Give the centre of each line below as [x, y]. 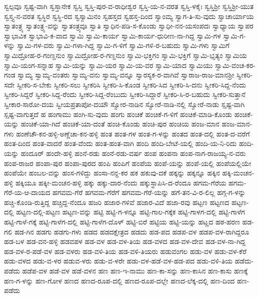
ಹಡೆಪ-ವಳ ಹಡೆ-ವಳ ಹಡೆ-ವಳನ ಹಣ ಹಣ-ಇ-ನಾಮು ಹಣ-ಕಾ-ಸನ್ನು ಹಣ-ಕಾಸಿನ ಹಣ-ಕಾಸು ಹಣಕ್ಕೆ [135, 271]
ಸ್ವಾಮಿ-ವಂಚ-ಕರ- [235, 65]
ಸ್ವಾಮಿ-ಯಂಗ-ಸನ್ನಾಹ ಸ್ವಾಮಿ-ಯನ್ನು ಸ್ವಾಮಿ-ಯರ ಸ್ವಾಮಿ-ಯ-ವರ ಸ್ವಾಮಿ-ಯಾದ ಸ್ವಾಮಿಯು [108, 65]
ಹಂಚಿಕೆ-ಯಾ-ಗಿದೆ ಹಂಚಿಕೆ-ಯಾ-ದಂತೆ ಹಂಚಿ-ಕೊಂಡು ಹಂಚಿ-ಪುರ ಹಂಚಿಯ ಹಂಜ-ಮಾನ [120, 124]
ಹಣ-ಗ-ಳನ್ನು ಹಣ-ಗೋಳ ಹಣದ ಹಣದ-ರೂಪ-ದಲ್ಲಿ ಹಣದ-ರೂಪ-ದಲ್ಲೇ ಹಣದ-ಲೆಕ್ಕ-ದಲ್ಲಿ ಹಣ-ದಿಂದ [119, 280]
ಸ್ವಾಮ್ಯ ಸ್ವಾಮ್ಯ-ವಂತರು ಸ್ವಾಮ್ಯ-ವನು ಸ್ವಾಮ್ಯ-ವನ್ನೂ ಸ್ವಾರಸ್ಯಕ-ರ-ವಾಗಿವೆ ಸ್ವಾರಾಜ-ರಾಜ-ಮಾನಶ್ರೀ [126, 75]
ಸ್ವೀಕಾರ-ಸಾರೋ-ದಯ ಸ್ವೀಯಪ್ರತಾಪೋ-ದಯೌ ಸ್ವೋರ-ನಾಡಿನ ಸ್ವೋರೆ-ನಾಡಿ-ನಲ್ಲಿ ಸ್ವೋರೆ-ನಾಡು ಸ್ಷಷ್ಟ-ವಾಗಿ [124, 104]
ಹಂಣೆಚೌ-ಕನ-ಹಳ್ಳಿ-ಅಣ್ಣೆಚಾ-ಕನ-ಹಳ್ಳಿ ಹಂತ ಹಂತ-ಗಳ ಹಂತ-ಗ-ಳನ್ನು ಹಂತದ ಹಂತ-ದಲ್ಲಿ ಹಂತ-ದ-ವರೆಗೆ [133, 133]
